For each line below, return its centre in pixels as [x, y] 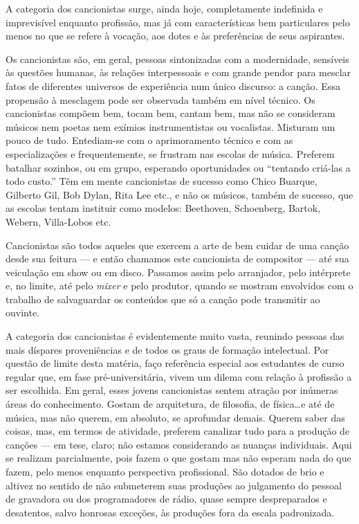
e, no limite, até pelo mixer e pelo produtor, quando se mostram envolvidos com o [179, 286]
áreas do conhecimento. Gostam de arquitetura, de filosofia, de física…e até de [170, 404]
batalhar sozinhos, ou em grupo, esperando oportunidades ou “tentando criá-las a [178, 167]
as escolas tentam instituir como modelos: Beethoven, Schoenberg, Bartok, [163, 208]
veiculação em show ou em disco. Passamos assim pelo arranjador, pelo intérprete [178, 272]
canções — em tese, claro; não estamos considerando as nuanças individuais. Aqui [179, 444]
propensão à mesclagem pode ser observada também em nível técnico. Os [160, 99]
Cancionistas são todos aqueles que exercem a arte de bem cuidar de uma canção [177, 245]
